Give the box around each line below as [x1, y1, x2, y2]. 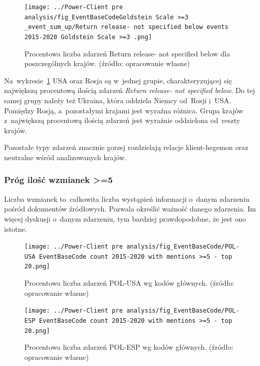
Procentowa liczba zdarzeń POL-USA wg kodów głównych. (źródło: [24, 278, 235, 288]
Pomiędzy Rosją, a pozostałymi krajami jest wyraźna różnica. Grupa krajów [4, 105, 243, 115]
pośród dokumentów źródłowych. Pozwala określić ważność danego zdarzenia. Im [4, 203, 256, 214]
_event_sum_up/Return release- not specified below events [24, 23, 228, 31]
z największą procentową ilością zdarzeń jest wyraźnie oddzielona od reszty [4, 115, 240, 126]
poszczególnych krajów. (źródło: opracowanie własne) [24, 58, 190, 69]
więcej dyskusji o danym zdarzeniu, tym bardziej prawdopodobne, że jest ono [4, 213, 246, 224]
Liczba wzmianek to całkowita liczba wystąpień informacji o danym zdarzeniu [4, 193, 249, 204]
